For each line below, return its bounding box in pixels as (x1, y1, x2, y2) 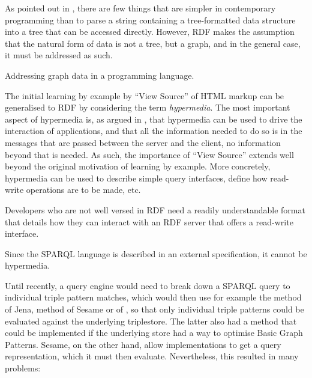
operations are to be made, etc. (26, 183, 141, 196)
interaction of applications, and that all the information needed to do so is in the (5, 124, 302, 137)
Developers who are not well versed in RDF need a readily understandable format (5, 203, 305, 216)
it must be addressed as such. (5, 49, 113, 61)
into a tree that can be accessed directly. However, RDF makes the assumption (5, 25, 295, 38)
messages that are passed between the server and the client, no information (5, 136, 281, 148)
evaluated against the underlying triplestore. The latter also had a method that (5, 314, 297, 327)
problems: (5, 362, 41, 374)
